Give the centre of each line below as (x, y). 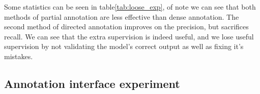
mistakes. (19, 56)
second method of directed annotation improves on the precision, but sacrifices (126, 27)
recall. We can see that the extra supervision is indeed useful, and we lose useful (129, 36)
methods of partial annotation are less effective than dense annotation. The (122, 16)
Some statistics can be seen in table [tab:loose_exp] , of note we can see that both (130, 7)
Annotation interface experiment (92, 83)
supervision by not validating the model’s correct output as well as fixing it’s (124, 46)
